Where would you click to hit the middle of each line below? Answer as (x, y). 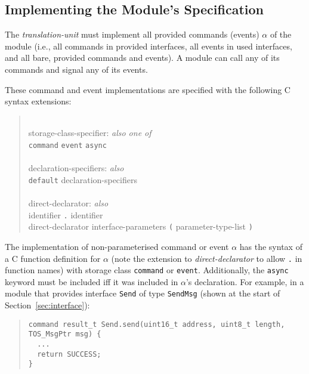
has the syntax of (271, 246)
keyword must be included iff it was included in (92, 281)
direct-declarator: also (68, 203)
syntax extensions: (38, 101)
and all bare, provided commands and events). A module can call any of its (142, 58)
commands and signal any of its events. (76, 69)
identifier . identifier (66, 214)
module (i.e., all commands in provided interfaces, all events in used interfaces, (149, 46)
